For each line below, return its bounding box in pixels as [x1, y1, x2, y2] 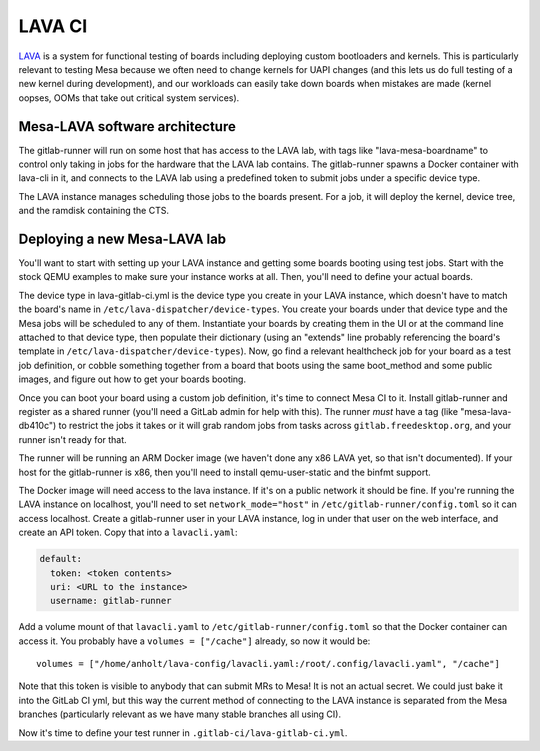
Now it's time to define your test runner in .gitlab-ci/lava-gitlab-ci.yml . [18, 726, 348, 739]
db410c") [18, 420, 57, 432]
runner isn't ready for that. [18, 433, 127, 445]
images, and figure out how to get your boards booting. [18, 373, 247, 385]
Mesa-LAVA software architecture [18, 118, 237, 135]
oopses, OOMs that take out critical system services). [18, 91, 240, 104]
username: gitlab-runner [50, 595, 172, 607]
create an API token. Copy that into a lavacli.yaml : [18, 526, 239, 539]
